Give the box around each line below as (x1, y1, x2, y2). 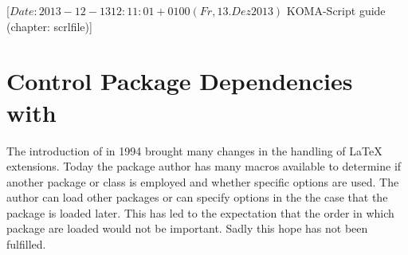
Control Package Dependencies (6, 65, 353, 97)
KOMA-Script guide (286, 2, 386, 18)
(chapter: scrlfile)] (6, 18, 92, 34)
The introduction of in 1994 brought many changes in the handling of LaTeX (6, 142, 382, 159)
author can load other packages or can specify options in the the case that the (6, 189, 388, 206)
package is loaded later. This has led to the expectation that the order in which (6, 204, 394, 221)
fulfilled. (6, 236, 46, 253)
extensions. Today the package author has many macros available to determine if (6, 158, 402, 175)
